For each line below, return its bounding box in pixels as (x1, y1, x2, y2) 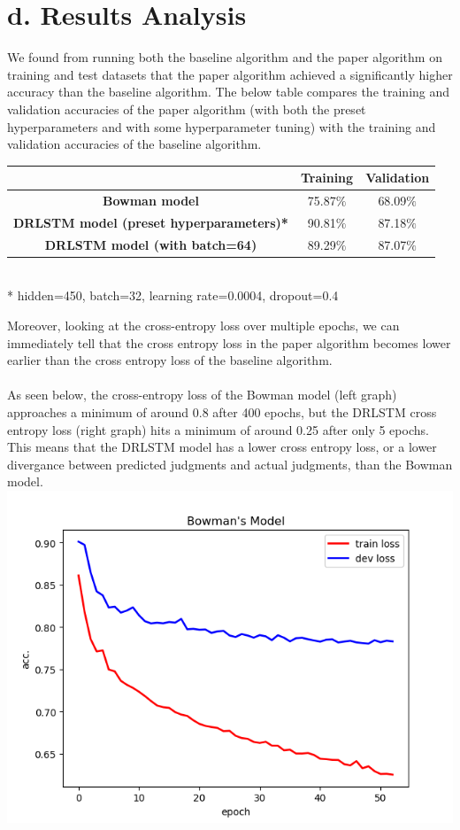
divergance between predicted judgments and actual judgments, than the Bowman (7, 454, 453, 473)
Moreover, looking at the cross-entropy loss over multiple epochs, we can (7, 316, 400, 334)
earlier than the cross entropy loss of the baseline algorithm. (7, 351, 333, 369)
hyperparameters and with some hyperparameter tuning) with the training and (7, 117, 436, 136)
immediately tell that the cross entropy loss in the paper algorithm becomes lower (7, 333, 451, 352)
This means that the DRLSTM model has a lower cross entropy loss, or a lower (7, 438, 437, 456)
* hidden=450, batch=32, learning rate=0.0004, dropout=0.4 (7, 286, 339, 305)
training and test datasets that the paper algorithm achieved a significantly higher (7, 65, 453, 83)
